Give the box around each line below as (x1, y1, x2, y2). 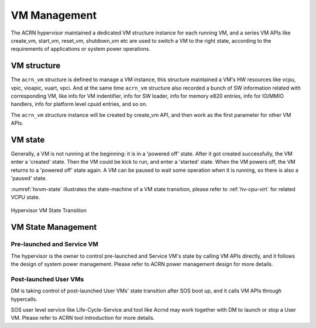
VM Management (11, 9, 97, 22)
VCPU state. (11, 194, 40, 201)
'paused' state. (11, 175, 47, 182)
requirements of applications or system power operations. (11, 46, 151, 53)
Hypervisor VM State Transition (11, 207, 87, 214)
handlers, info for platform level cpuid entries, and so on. (11, 101, 147, 108)
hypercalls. (11, 295, 37, 302)
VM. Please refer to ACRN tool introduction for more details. (11, 315, 155, 322)
